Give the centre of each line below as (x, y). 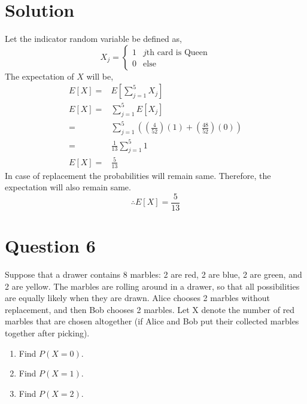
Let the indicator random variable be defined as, (93, 39)
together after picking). (47, 333)
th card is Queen (177, 52)
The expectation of (39, 76)
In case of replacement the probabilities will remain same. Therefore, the (138, 175)
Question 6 (50, 246)
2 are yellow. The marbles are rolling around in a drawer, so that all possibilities (152, 286)
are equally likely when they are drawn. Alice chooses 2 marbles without (137, 298)
